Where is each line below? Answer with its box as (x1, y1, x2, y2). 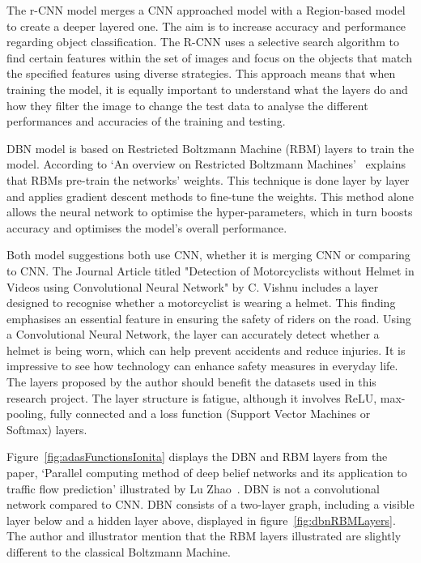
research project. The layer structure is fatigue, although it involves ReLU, (6, 389, 377, 406)
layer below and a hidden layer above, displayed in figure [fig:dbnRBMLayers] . (6, 511, 396, 528)
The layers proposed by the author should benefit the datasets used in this (6, 373, 376, 390)
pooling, (6, 405, 47, 422)
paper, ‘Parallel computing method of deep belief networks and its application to (6, 464, 407, 481)
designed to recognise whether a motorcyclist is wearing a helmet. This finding (6, 294, 396, 311)
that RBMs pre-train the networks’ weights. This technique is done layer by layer (6, 171, 410, 188)
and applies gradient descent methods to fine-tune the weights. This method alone (6, 187, 414, 204)
